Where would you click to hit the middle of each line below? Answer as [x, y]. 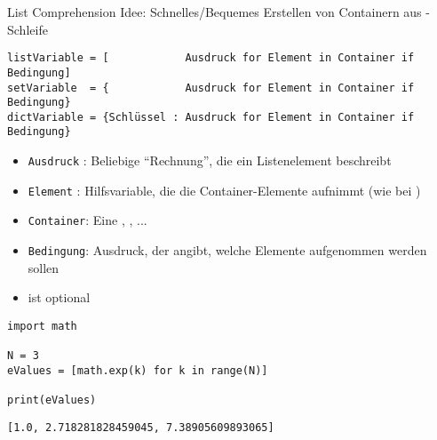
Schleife [28, 29]
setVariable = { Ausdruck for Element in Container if [211, 88]
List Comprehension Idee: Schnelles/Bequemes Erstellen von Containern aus [215, 12]
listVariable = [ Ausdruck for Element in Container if [211, 58]
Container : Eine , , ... [87, 220]
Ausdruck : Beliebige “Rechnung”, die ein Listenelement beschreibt [210, 160]
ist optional [59, 297]
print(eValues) [52, 400]
